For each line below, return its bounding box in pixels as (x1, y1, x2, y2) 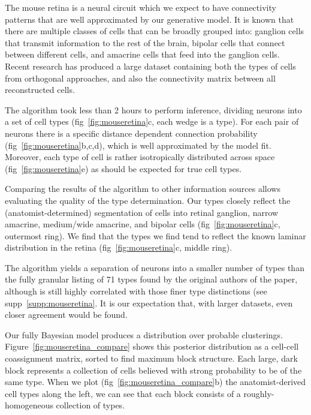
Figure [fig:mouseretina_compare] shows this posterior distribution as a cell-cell (5, 340, 299, 353)
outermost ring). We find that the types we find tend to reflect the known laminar (5, 229, 306, 242)
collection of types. (56, 399, 125, 411)
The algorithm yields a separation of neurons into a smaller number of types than (5, 261, 304, 273)
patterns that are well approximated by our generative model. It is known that (5, 13, 294, 25)
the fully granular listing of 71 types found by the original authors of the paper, (5, 273, 298, 285)
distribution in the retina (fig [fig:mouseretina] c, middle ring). (5, 241, 233, 254)
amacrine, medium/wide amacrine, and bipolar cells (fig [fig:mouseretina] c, (5, 218, 280, 230)
